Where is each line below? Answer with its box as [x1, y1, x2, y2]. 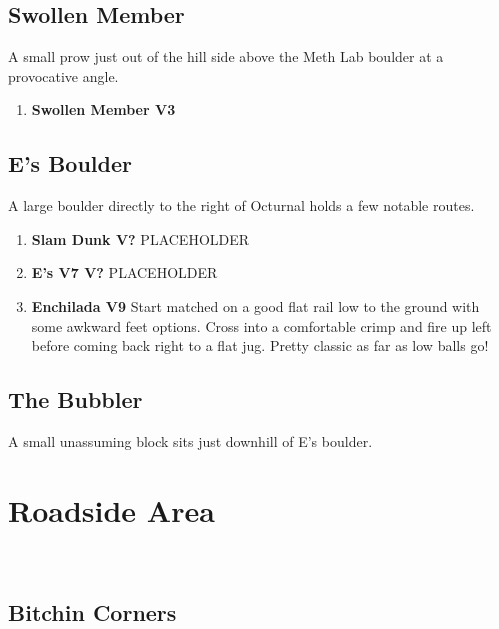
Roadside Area [8, 489, 215, 530]
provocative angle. [8, 65, 119, 86]
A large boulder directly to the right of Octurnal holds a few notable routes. [8, 195, 475, 216]
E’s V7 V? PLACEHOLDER [31, 262, 218, 283]
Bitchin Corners [8, 596, 177, 627]
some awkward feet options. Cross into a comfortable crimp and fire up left [31, 315, 492, 336]
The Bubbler [8, 384, 143, 415]
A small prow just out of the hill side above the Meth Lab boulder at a [8, 46, 444, 67]
